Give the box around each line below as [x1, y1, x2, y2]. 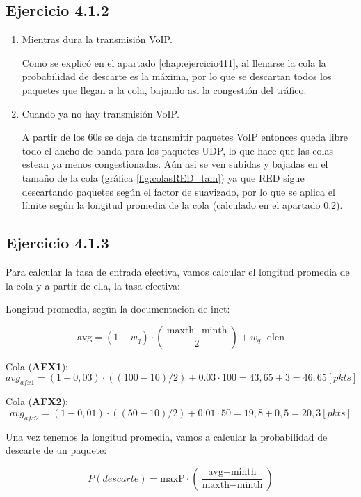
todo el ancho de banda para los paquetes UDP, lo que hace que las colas [22, 143, 333, 157]
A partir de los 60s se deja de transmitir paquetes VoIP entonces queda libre [22, 129, 348, 144]
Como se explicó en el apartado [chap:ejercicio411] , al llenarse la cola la [22, 55, 326, 70]
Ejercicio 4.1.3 [6, 232, 109, 253]
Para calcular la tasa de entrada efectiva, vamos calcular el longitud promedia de [6, 264, 350, 278]
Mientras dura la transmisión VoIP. [22, 32, 173, 47]
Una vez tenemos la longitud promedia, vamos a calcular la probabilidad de [6, 429, 328, 443]
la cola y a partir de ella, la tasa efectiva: [6, 278, 180, 292]
